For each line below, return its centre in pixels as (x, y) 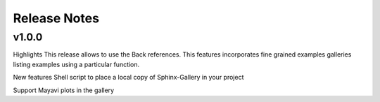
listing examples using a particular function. (76, 64)
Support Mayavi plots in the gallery (64, 90)
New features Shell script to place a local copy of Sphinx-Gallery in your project (128, 78)
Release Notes (56, 18)
